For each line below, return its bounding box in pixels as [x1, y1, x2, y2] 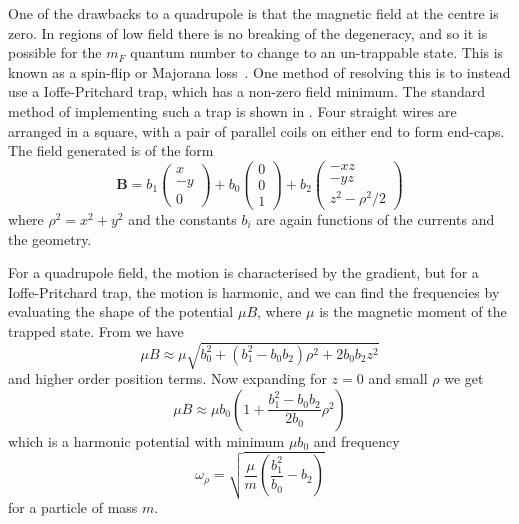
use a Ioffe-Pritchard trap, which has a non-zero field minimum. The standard [8, 81, 486, 102]
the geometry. [8, 228, 92, 249]
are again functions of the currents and [256, 209, 495, 229]
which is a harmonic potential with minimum [8, 430, 285, 451]
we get [444, 368, 484, 389]
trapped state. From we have [8, 320, 184, 341]
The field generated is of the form [8, 140, 214, 161]
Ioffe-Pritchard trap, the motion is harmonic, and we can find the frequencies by [8, 281, 500, 302]
